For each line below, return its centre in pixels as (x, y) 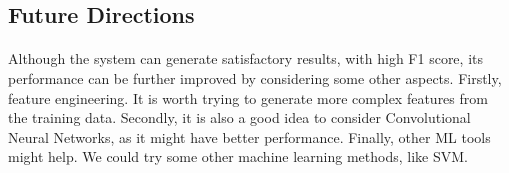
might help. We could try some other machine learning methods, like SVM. (238, 156)
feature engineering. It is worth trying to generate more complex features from (248, 97)
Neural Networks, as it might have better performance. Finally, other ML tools (249, 136)
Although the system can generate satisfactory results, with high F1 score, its (245, 58)
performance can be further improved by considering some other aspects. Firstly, (255, 77)
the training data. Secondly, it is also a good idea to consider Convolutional (239, 117)
